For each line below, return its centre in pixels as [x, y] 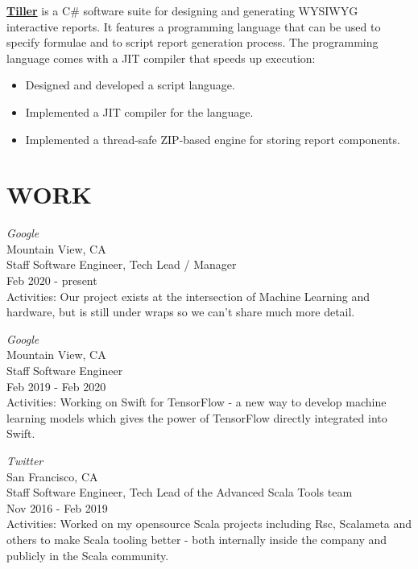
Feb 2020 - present [52, 280]
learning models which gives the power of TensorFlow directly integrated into [197, 417]
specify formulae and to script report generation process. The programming [192, 42]
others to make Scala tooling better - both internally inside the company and [197, 539]
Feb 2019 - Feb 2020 [56, 386]
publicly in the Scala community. [88, 555]
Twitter [25, 460]
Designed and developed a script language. [130, 85]
